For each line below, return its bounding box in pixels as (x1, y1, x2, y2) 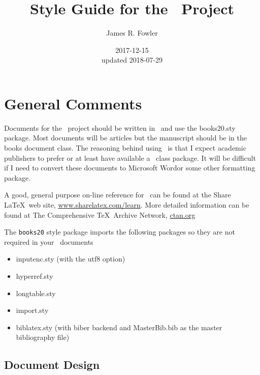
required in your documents (4, 236, 93, 247)
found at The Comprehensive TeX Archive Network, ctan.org (4, 209, 196, 220)
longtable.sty (16, 287, 56, 298)
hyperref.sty (16, 271, 53, 281)
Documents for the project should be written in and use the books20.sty (4, 122, 236, 133)
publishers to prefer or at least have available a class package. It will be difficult (4, 152, 256, 163)
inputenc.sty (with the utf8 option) (16, 253, 125, 264)
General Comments (4, 93, 142, 113)
